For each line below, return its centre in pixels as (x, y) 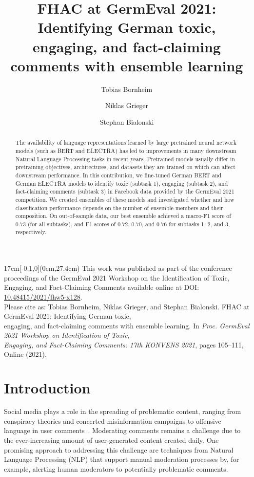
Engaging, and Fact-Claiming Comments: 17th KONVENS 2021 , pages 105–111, (124, 344)
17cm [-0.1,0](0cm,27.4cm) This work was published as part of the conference (118, 268)
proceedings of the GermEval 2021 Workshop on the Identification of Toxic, (117, 277)
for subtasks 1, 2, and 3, (199, 224)
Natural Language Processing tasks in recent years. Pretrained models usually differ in (125, 159)
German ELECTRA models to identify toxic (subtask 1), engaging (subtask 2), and (122, 183)
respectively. (31, 232)
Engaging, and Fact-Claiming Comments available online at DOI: (102, 287)
